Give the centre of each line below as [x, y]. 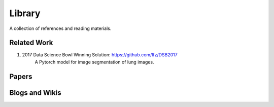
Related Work [31, 43]
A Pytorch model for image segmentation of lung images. [94, 62]
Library [25, 13]
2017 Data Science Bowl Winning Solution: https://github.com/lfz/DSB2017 [100, 55]
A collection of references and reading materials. [60, 28]
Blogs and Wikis [36, 93]
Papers [21, 76]
